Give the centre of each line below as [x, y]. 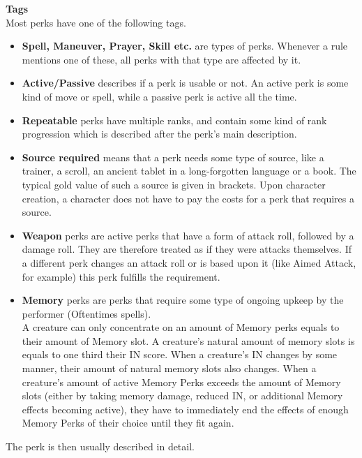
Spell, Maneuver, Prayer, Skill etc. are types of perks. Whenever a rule [185, 46]
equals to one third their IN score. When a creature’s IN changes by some [180, 354]
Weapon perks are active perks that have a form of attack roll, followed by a [188, 235]
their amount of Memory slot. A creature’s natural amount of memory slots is [188, 340]
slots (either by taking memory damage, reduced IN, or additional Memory [182, 396]
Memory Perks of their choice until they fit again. [128, 423]
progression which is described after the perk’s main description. [159, 134]
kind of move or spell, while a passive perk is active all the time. [159, 96]
